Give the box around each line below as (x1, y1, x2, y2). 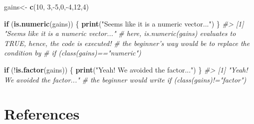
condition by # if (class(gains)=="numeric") (4, 47, 141, 58)
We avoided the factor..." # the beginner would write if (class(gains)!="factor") (4, 74, 247, 84)
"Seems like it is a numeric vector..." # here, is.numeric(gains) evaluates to (4, 28, 236, 38)
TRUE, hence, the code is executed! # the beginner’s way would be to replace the (4, 37, 250, 48)
